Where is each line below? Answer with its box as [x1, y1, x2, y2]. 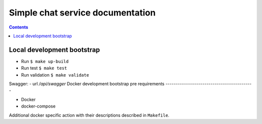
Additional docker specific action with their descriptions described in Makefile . [9, 112, 170, 118]
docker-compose [21, 103, 56, 109]
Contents [9, 24, 29, 30]
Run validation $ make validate [21, 72, 89, 77]
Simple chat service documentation [9, 7, 156, 18]
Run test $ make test [21, 65, 67, 71]
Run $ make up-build [21, 58, 69, 64]
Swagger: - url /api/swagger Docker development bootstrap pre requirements [9, 81, 164, 87]
